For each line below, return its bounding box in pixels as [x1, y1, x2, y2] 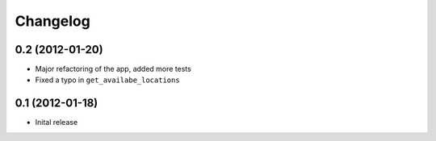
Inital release [35, 118, 78, 127]
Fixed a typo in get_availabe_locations [35, 75, 181, 85]
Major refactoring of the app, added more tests [35, 64, 191, 74]
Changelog [15, 12, 90, 30]
